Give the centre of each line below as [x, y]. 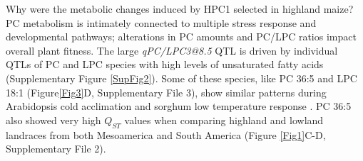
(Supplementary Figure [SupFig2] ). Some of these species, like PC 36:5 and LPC [181, 78]
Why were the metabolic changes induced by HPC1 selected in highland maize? [180, 9]
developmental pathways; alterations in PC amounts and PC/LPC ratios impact [181, 37]
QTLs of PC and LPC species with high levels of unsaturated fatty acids [165, 64]
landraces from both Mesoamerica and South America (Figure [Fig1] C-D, [166, 134]
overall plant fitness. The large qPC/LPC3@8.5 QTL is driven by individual [172, 50]
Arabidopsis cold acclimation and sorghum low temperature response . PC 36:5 [179, 106]
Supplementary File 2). [56, 149]
